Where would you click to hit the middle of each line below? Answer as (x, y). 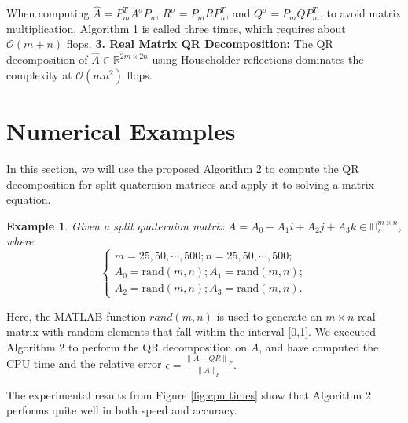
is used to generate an (269, 316)
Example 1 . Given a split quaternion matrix (115, 225)
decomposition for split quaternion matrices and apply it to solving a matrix (190, 184)
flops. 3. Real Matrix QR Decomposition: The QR (200, 44)
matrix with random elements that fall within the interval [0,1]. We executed (191, 331)
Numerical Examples (121, 131)
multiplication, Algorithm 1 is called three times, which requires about (176, 28)
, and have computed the (319, 346)
